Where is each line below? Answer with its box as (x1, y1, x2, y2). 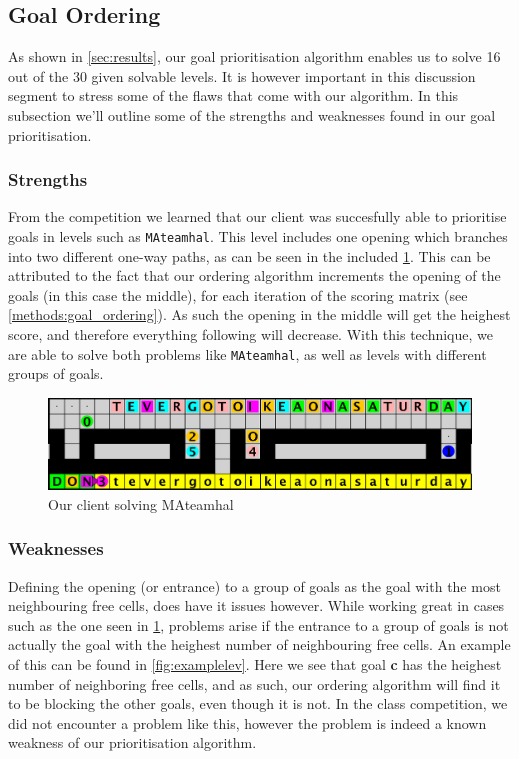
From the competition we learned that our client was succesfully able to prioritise (8, 206, 507, 227)
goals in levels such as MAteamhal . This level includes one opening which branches (8, 225, 508, 246)
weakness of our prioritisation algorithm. (8, 732, 257, 753)
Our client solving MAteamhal (48, 493, 234, 514)
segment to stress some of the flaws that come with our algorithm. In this (8, 85, 459, 106)
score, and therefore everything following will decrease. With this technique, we (8, 324, 493, 345)
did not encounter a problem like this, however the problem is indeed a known (8, 712, 487, 733)
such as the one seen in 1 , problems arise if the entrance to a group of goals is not (8, 614, 509, 635)
